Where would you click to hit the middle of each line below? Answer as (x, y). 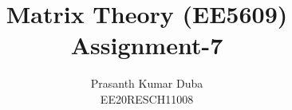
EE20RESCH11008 (147, 98)
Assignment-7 (147, 45)
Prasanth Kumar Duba (147, 83)
